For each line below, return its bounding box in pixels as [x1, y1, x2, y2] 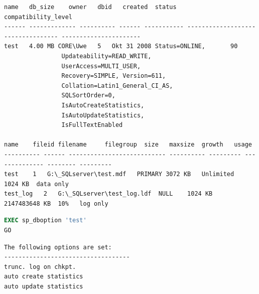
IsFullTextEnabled [61, 121, 123, 129]
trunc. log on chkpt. [4, 263, 76, 270]
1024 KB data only [4, 180, 69, 188]
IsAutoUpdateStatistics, [61, 111, 145, 119]
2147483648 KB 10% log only [4, 200, 108, 207]
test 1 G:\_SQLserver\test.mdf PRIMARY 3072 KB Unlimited [4, 171, 234, 178]
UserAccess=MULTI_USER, [61, 62, 141, 70]
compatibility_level [4, 13, 73, 21]
